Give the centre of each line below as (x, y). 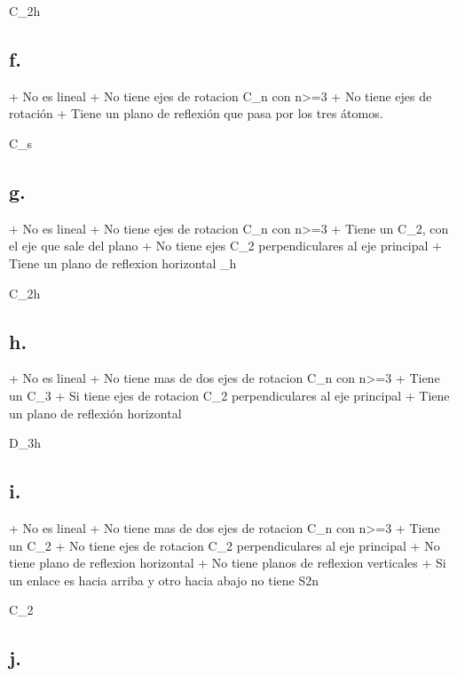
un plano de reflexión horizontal (95, 413)
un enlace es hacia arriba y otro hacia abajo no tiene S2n (164, 580)
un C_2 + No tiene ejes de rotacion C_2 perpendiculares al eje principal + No (225, 545)
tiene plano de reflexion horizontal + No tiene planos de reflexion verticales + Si (228, 563)
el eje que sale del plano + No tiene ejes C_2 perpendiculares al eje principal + (225, 246)
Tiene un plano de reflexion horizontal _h (123, 262)
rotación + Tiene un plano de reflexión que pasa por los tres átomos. (196, 113)
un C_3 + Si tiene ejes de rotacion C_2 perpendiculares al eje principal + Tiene (229, 395)
